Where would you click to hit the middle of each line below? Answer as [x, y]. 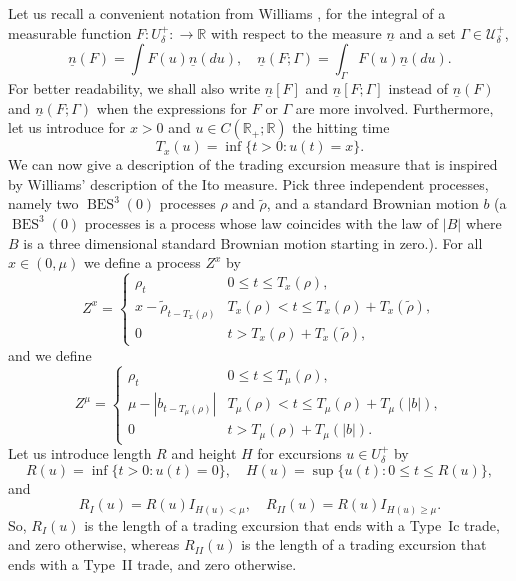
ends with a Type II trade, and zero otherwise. [152, 563]
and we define [50, 354]
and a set [427, 32]
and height [204, 453]
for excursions [299, 453]
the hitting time [341, 127]
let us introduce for [67, 127]
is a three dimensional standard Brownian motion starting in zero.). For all [253, 242]
